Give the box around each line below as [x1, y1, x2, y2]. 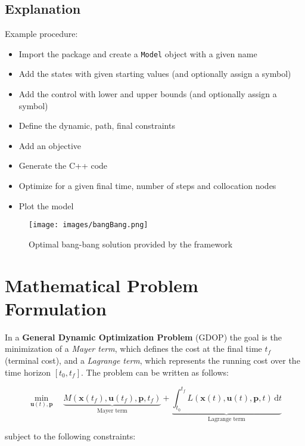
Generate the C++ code [18, 159, 108, 172]
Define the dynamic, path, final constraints [18, 119, 175, 132]
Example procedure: [5, 27, 78, 40]
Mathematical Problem [5, 272, 198, 297]
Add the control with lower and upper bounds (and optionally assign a [18, 88, 277, 100]
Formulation [5, 296, 107, 320]
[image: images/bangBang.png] [29, 221, 148, 230]
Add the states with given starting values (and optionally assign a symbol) [18, 67, 291, 80]
